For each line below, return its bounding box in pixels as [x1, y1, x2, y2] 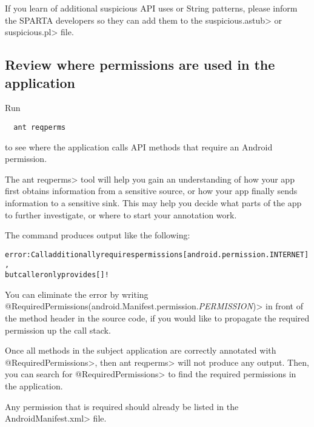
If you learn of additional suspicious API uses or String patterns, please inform [5, 2, 298, 14]
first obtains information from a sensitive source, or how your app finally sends [5, 184, 298, 197]
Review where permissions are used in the [5, 55, 275, 74]
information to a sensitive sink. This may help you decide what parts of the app [5, 197, 302, 209]
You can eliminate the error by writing [5, 287, 149, 300]
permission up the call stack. [5, 323, 111, 336]
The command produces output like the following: [5, 229, 190, 241]
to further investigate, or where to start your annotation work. [5, 208, 237, 221]
